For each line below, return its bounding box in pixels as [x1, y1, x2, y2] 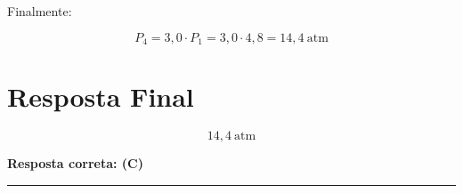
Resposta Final [7, 78, 194, 115]
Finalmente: [7, 2, 72, 20]
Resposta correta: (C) [7, 154, 143, 173]
